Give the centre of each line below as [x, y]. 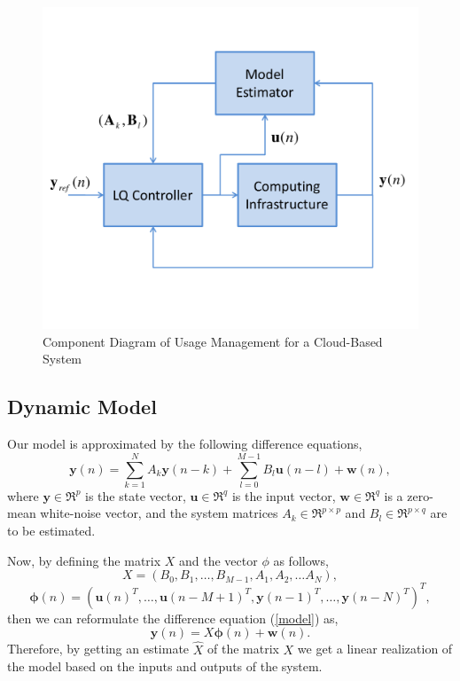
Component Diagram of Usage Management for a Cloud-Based [213, 341]
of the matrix [243, 649]
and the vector [218, 560]
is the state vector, [136, 495]
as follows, [301, 560]
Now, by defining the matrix [84, 560]
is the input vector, [284, 495]
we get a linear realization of [375, 649]
